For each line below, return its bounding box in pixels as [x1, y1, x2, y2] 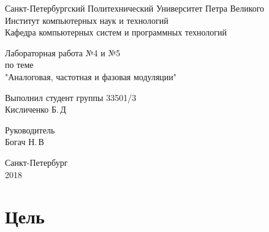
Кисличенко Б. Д [5, 103, 66, 116]
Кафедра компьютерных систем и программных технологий [5, 26, 227, 39]
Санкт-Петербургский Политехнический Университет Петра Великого [5, 2, 265, 14]
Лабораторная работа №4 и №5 [5, 46, 121, 59]
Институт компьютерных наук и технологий [5, 13, 169, 26]
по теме [5, 58, 34, 71]
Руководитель [5, 123, 55, 136]
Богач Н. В [5, 135, 44, 148]
